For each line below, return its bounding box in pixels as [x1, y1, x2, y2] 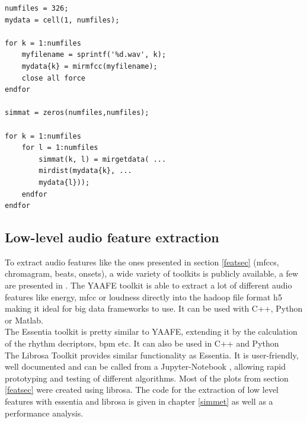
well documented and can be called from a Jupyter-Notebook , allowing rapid [5, 360, 286, 373]
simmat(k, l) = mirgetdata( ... [39, 155, 167, 164]
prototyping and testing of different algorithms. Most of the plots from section [5, 371, 289, 384]
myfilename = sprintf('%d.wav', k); [21, 50, 167, 59]
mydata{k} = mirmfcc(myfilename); [21, 62, 158, 70]
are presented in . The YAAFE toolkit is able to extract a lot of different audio [5, 279, 292, 291]
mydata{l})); [39, 178, 90, 187]
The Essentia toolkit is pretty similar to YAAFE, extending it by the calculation [5, 325, 298, 338]
